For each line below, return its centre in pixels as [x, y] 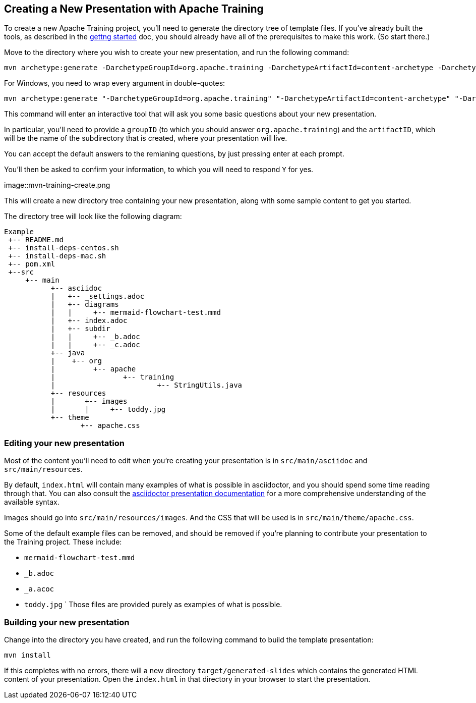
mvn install [27, 655]
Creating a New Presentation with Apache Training [134, 9]
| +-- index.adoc [89, 321]
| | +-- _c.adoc [95, 345]
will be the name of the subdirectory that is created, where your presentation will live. [146, 138]
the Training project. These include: [63, 542]
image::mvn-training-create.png [57, 185]
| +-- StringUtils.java [146, 385]
